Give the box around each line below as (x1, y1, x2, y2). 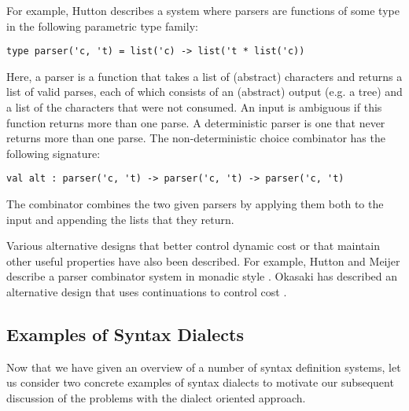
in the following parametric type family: (6, 17, 198, 34)
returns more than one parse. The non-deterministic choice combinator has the (6, 130, 385, 146)
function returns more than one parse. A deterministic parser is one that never (6, 114, 385, 130)
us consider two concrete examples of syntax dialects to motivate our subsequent (6, 374, 394, 391)
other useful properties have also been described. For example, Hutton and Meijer (6, 252, 400, 269)
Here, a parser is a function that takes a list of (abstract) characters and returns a (6, 68, 403, 84)
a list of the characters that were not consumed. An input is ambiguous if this (6, 99, 382, 116)
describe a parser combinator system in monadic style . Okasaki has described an (6, 268, 398, 284)
